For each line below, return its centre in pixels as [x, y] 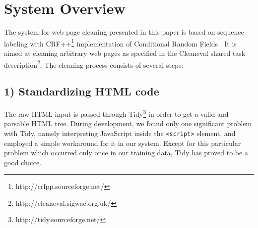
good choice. [23, 162]
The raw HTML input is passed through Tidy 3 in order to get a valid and [116, 113]
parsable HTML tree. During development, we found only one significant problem [128, 123]
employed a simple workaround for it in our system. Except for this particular [123, 143]
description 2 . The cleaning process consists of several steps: [94, 64]
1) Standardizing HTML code [82, 91]
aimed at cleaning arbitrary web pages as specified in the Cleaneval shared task [125, 53]
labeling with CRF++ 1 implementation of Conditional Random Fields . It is [120, 43]
